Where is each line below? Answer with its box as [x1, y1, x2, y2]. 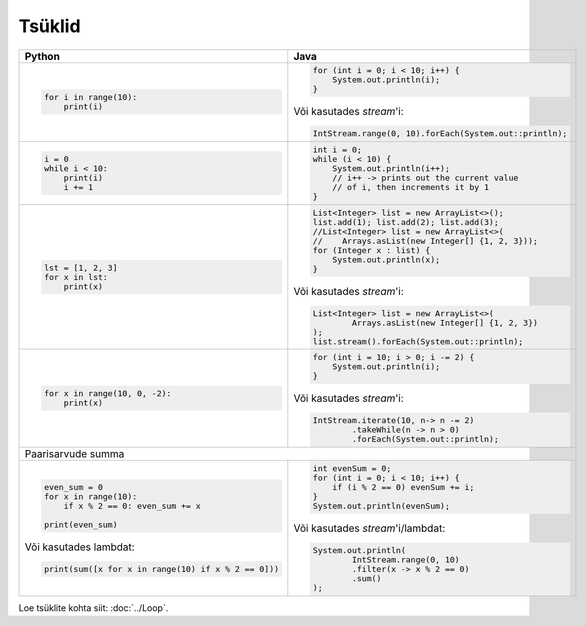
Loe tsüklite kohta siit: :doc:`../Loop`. [18, 601, 169, 614]
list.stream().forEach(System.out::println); [312, 336, 524, 347]
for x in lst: [43, 271, 109, 282]
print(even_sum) [43, 519, 119, 530]
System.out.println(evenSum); [312, 500, 450, 511]
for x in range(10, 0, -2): [43, 388, 172, 399]
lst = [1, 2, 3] [43, 262, 119, 273]
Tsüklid [18, 15, 81, 37]
